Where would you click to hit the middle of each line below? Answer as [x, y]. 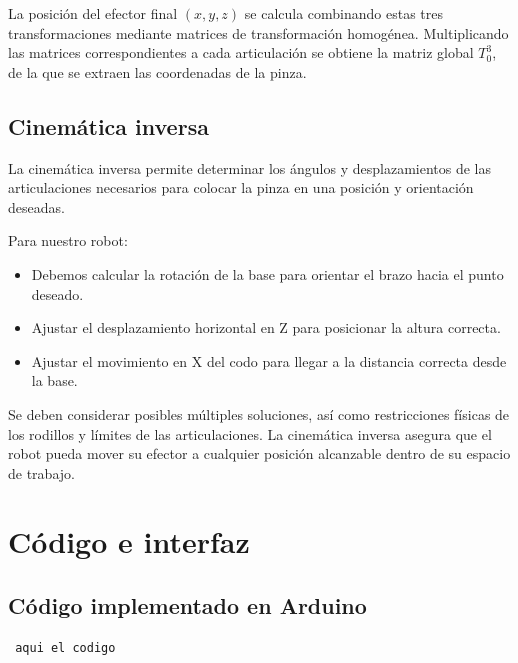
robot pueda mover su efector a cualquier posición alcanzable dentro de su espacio [259, 453]
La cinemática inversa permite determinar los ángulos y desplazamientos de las [249, 167]
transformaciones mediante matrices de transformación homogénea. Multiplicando [258, 32]
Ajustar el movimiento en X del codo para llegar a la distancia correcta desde [269, 360]
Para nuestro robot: [68, 240]
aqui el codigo [65, 647]
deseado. [57, 293]
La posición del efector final [93, 13]
